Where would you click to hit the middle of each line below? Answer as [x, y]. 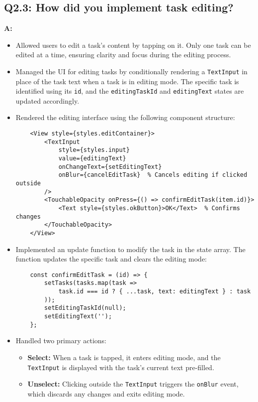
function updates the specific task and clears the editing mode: [111, 259]
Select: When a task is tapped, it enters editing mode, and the [124, 357]
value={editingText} [92, 159]
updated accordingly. [47, 100]
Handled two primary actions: [61, 340]
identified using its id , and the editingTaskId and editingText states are [130, 91]
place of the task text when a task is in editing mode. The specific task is [127, 81]
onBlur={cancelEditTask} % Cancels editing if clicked [153, 175]
